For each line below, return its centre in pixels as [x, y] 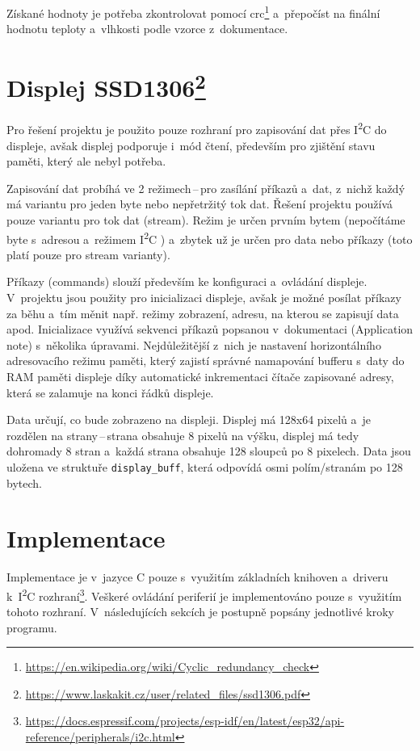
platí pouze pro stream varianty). [88, 254]
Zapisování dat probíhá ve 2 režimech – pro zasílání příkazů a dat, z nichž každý [206, 188]
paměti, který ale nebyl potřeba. [86, 161]
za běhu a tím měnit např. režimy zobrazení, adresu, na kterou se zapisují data [203, 313]
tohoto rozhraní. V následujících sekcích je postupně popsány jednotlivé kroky [200, 612]
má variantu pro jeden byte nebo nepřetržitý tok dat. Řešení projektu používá [200, 204]
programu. [32, 627]
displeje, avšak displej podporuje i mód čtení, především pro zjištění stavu [191, 145]
